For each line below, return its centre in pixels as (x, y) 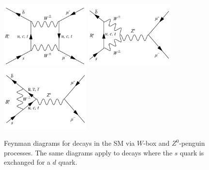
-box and (157, 143)
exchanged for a (27, 162)
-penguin (192, 143)
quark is (192, 152)
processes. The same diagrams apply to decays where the (88, 152)
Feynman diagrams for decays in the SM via (69, 143)
